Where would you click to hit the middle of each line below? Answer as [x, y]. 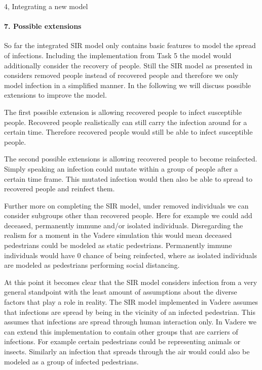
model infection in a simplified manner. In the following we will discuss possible [128, 85]
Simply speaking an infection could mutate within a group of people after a [121, 168]
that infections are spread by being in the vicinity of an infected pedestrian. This [130, 312]
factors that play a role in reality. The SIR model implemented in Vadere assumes [131, 302]
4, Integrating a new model [46, 6]
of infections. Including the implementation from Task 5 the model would [118, 55]
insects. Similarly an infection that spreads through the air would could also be [127, 352]
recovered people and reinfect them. [60, 189]
